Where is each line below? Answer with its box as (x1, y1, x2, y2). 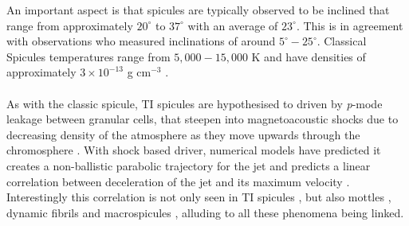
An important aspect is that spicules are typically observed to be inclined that (6, 2, 390, 18)
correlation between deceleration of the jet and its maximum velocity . (6, 173, 350, 189)
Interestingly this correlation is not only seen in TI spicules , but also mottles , (6, 189, 391, 205)
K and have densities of (251, 48, 366, 64)
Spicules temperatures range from (6, 48, 171, 64)
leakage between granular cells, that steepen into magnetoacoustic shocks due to (6, 111, 399, 127)
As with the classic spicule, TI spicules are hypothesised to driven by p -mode (6, 95, 383, 111)
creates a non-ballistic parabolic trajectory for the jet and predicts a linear (6, 157, 371, 173)
